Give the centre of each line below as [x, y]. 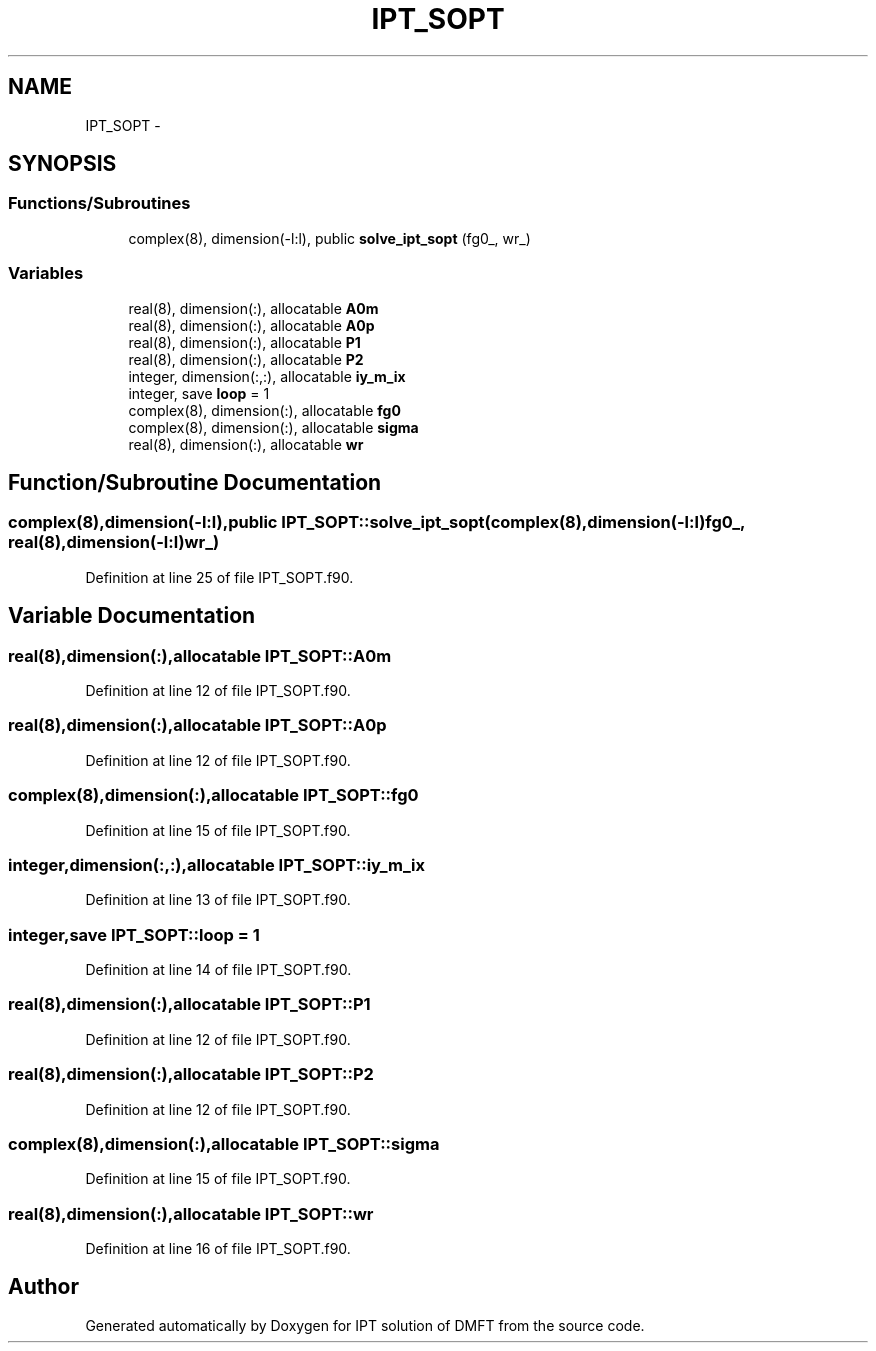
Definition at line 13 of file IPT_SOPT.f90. [218, 900]
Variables [46, 273]
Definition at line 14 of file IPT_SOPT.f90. [218, 969]
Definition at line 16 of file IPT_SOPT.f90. [218, 1248]
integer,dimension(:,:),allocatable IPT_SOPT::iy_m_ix [216, 864]
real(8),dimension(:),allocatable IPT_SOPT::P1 [189, 1004]
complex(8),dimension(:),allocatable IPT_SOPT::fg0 [213, 795]
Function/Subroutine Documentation [195, 482]
